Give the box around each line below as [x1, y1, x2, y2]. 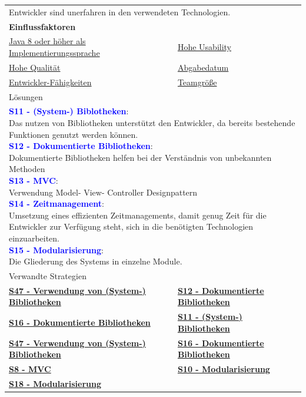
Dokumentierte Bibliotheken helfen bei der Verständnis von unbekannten [9, 151, 272, 163]
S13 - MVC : [9, 174, 58, 186]
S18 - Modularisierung [9, 377, 101, 389]
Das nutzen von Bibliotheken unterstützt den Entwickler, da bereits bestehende [9, 117, 295, 128]
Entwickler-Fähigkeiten [9, 75, 92, 88]
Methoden [9, 163, 45, 175]
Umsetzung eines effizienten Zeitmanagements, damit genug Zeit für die [9, 209, 267, 221]
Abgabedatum [177, 61, 229, 73]
